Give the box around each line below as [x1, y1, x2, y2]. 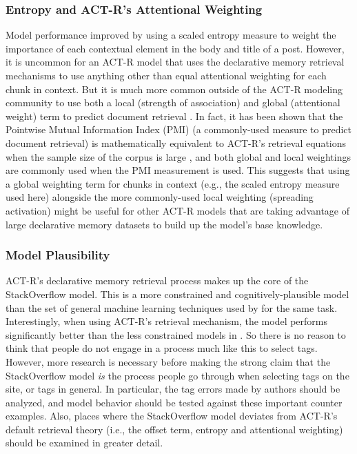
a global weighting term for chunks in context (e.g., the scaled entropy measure [6, 176, 340, 190]
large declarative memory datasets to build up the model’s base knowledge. [6, 217, 323, 231]
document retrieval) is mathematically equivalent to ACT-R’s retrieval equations [6, 135, 347, 150]
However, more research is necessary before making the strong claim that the [6, 354, 331, 368]
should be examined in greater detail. [6, 435, 163, 450]
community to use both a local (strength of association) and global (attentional [6, 95, 340, 110]
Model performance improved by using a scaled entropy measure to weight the [6, 28, 336, 42]
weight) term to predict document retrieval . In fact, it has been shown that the [6, 108, 343, 123]
